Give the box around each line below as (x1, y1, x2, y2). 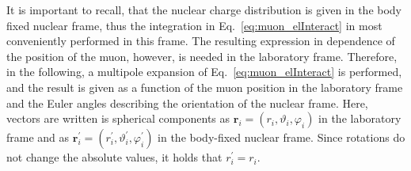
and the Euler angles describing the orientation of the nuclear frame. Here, (6, 94, 368, 111)
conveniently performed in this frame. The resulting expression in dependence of (6, 32, 395, 49)
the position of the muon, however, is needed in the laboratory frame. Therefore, (6, 47, 398, 64)
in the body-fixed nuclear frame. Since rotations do (158, 129, 405, 146)
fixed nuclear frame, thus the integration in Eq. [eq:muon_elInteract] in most (6, 17, 382, 33)
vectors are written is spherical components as (6, 110, 230, 127)
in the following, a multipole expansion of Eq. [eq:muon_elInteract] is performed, (6, 63, 402, 80)
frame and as (6, 129, 70, 146)
